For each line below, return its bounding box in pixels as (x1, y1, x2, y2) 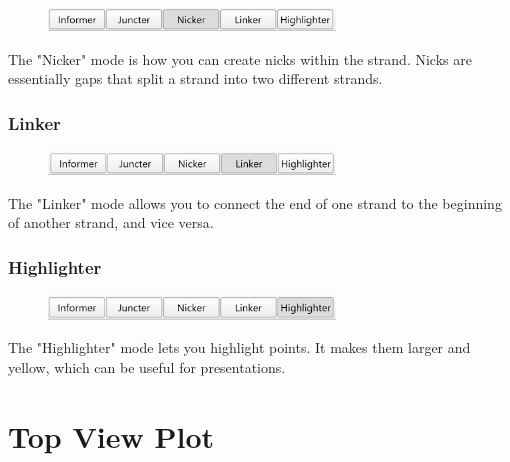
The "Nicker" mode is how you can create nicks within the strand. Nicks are (8, 48, 472, 69)
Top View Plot (8, 415, 214, 456)
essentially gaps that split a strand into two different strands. (8, 68, 383, 89)
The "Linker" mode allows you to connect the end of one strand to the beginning (8, 192, 502, 213)
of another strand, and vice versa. (8, 212, 214, 233)
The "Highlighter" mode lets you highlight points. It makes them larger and (8, 337, 471, 358)
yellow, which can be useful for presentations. (8, 356, 286, 377)
